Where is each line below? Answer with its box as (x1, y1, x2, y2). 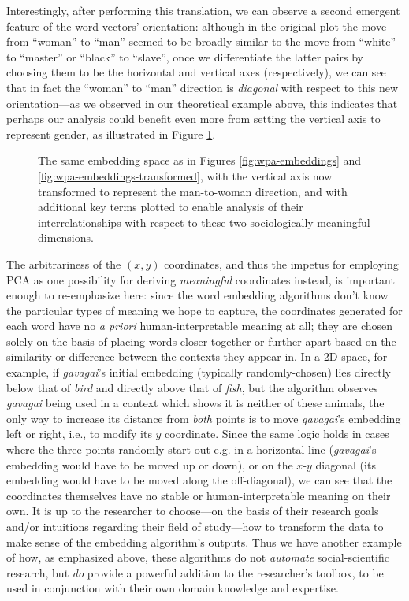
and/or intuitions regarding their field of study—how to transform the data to (6, 518, 384, 534)
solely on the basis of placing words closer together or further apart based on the (6, 332, 396, 349)
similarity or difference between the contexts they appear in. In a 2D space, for (6, 348, 388, 365)
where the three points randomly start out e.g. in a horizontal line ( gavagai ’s (6, 441, 377, 458)
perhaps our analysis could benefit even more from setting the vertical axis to (6, 110, 381, 127)
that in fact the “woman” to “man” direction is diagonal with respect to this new (6, 79, 399, 95)
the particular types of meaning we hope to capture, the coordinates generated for (6, 302, 403, 318)
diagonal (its (315, 456, 376, 473)
